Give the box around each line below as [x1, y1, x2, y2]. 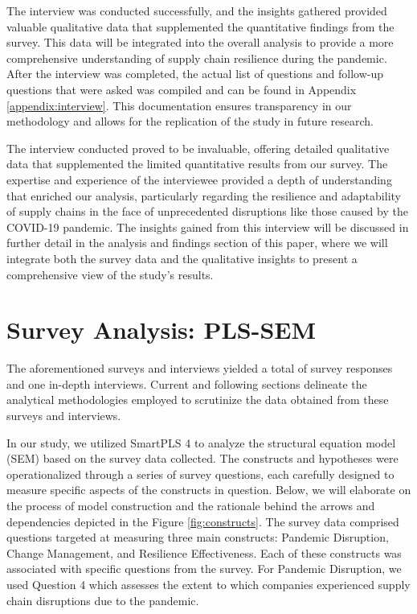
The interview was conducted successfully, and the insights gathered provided [6, 2, 387, 19]
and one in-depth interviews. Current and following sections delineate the [6, 375, 367, 392]
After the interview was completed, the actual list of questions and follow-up [6, 65, 383, 82]
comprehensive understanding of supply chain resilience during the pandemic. [6, 49, 387, 66]
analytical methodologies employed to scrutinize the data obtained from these [6, 391, 389, 408]
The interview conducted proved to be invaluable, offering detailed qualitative [6, 139, 390, 156]
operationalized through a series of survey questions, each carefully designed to [6, 465, 395, 482]
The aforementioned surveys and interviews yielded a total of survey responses [6, 360, 393, 377]
